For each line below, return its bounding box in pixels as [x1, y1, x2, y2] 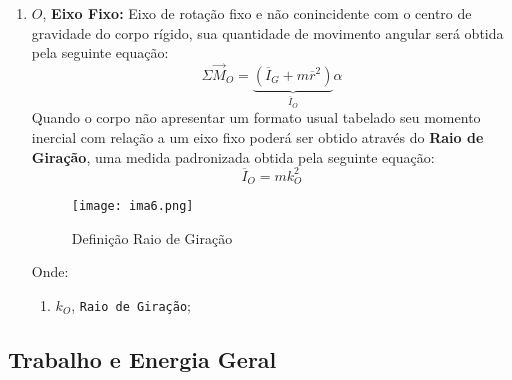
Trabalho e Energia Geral [8, 344, 277, 375]
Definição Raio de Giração [71, 227, 233, 248]
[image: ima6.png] [71, 199, 194, 214]
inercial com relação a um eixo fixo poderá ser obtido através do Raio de [31, 127, 484, 147]
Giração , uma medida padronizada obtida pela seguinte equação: [31, 146, 435, 167]
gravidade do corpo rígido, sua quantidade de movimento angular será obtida [31, 22, 504, 43]
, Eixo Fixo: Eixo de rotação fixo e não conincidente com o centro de [42, 3, 472, 23]
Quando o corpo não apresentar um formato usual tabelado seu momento [31, 107, 481, 128]
